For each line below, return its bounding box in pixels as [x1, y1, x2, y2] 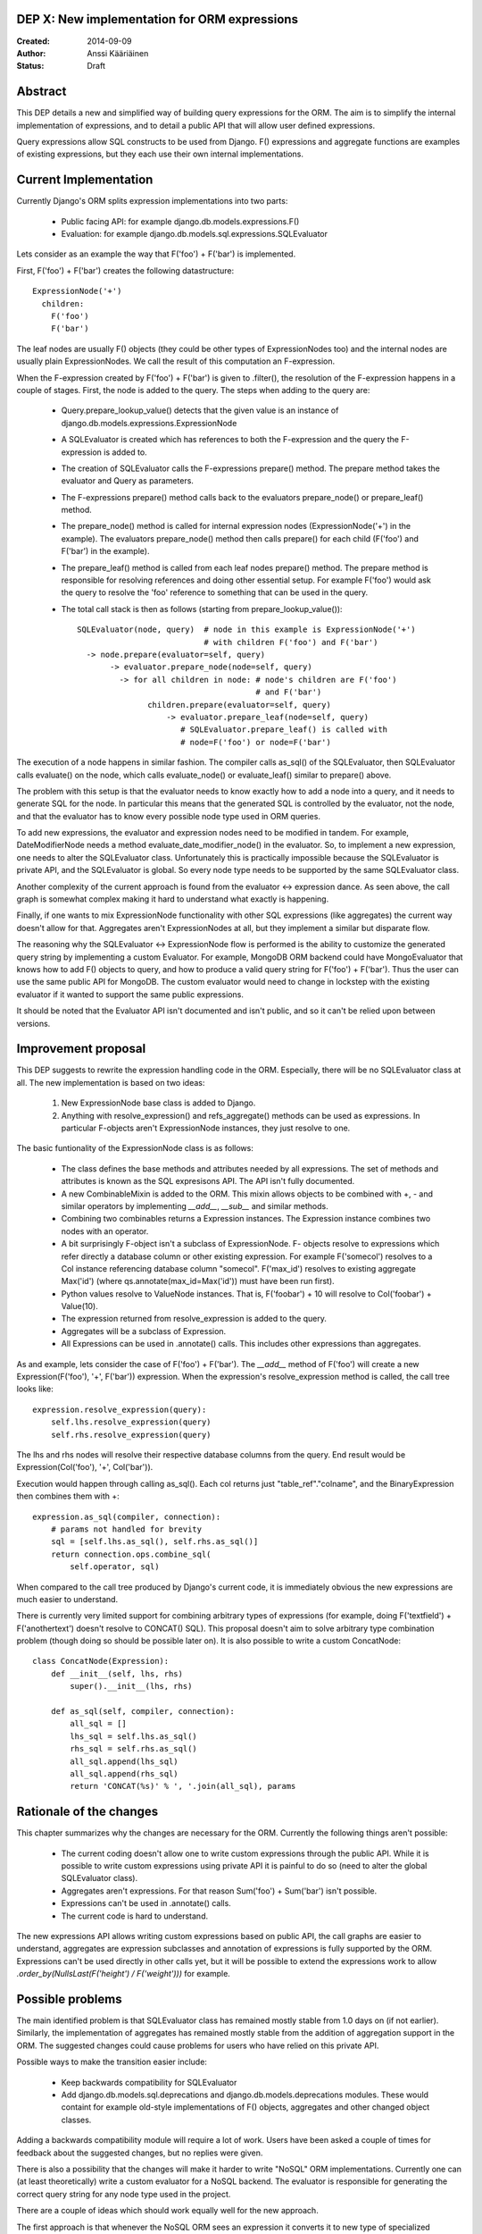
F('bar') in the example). [61, 546, 150, 557]
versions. [16, 1018, 51, 1029]
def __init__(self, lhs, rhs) [50, 1668, 183, 1679]
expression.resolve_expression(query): [32, 1404, 207, 1415]
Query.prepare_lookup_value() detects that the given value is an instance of [61, 405, 339, 416]
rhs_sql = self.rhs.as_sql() [70, 1743, 198, 1754]
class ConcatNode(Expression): [32, 1656, 170, 1667]
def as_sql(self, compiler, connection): [50, 1707, 236, 1717]
